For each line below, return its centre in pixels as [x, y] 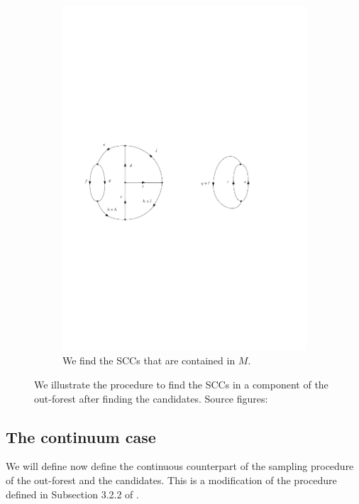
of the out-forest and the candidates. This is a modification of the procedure [171, 480]
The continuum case [81, 436]
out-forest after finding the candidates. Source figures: [151, 398]
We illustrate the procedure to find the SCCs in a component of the [181, 384]
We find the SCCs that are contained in [149, 360]
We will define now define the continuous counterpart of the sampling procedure [180, 466]
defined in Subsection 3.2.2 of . [72, 494]
